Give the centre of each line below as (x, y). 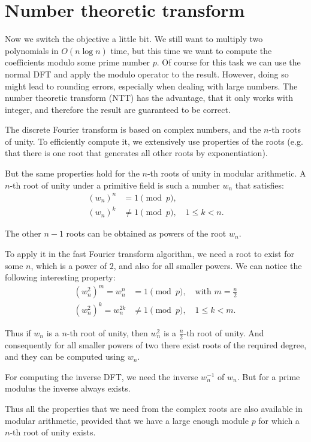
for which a (279, 420)
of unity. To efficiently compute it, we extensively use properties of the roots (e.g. (154, 141)
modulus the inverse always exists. (68, 388)
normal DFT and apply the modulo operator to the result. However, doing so (147, 74)
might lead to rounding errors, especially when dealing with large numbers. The (151, 86)
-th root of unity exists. (53, 432)
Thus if (18, 332)
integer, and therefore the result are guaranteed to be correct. (118, 109)
